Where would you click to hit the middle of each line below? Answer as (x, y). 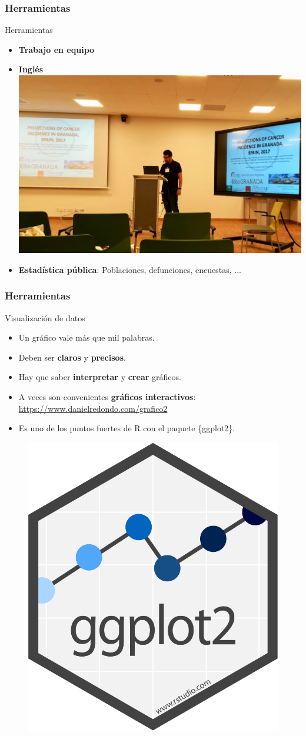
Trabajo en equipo (56, 49)
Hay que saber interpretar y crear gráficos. (100, 377)
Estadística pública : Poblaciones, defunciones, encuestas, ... (130, 269)
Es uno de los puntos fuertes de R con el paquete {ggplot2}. (127, 428)
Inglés (31, 69)
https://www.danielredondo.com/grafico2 (93, 408)
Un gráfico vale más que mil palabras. (87, 337)
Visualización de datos (45, 317)
